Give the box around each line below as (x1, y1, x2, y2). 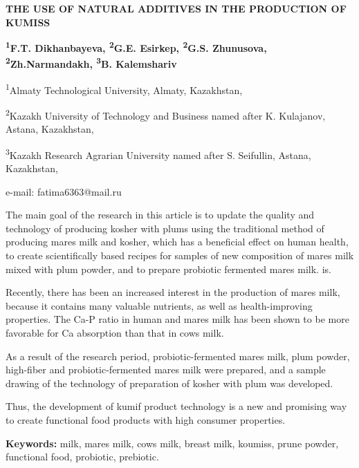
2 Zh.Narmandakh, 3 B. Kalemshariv (6, 55, 177, 71)
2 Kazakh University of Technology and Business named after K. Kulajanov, (6, 106, 326, 122)
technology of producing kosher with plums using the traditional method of (6, 221, 324, 235)
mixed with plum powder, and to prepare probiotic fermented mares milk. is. (6, 261, 331, 276)
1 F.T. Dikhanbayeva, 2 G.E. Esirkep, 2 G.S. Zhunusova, (6, 39, 267, 55)
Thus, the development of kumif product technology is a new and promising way (6, 399, 347, 413)
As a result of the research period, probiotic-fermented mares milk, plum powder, (6, 348, 350, 363)
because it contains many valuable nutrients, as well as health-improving (6, 298, 313, 312)
